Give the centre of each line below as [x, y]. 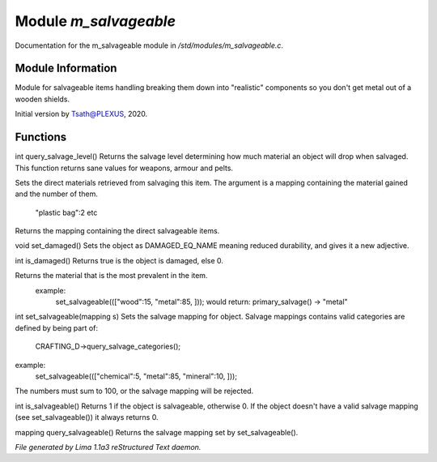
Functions [41, 137]
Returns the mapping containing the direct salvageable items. [117, 231]
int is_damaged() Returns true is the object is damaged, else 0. [119, 260]
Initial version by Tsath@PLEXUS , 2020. [81, 114]
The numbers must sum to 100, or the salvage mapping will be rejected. [134, 391]
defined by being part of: [57, 327]
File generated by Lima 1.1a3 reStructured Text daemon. [108, 447]
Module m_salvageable [95, 21]
